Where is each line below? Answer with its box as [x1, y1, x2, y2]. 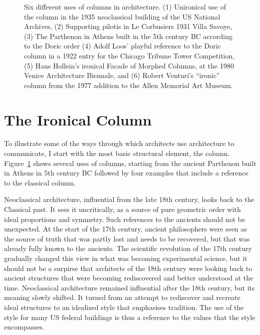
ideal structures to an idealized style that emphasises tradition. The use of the [4, 301, 244, 312]
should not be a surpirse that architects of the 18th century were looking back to [4, 262, 252, 273]
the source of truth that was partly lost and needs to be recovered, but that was [4, 233, 250, 243]
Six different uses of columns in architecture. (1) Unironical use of [24, 1, 226, 11]
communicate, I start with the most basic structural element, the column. [4, 148, 230, 158]
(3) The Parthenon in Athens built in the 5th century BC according [24, 30, 232, 41]
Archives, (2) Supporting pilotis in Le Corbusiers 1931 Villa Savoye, [24, 21, 232, 31]
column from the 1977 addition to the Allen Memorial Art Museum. [24, 79, 233, 90]
